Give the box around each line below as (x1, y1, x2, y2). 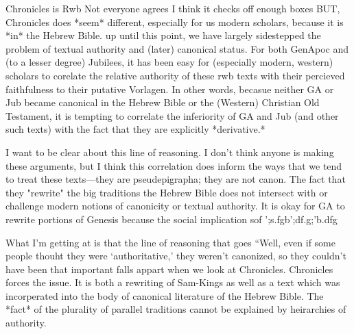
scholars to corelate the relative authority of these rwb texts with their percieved (5, 68, 345, 82)
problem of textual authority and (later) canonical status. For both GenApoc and (5, 41, 349, 55)
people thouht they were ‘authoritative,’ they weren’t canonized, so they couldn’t (5, 248, 346, 263)
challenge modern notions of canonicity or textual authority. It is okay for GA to (5, 198, 345, 213)
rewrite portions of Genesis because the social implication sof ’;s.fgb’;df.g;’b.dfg (5, 211, 338, 226)
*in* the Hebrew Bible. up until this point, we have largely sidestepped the (5, 28, 321, 42)
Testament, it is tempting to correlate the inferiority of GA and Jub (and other (5, 108, 339, 123)
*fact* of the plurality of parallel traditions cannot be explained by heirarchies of (5, 302, 346, 316)
